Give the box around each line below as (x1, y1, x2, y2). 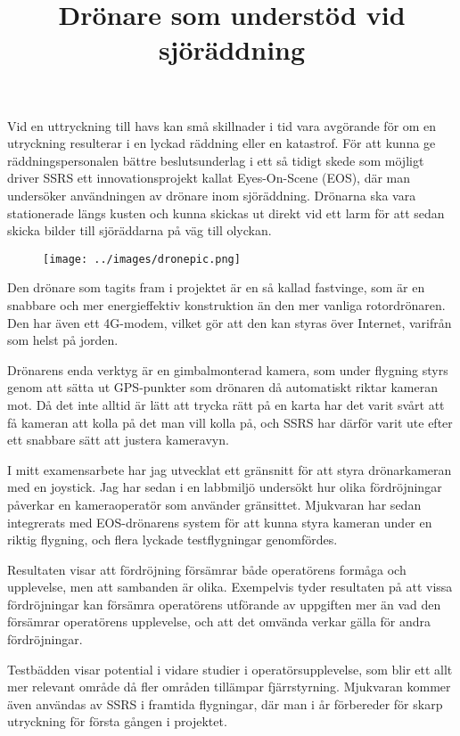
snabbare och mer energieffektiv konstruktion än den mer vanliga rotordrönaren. (7, 295, 446, 314)
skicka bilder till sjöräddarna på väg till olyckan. (7, 221, 272, 240)
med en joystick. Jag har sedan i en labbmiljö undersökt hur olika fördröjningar (7, 478, 442, 496)
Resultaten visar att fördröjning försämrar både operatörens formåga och (7, 560, 407, 578)
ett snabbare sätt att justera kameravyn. (7, 430, 229, 449)
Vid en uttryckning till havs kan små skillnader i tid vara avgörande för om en (7, 116, 437, 135)
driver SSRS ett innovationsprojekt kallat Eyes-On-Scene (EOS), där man (7, 168, 411, 187)
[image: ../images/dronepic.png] (43, 252, 241, 266)
